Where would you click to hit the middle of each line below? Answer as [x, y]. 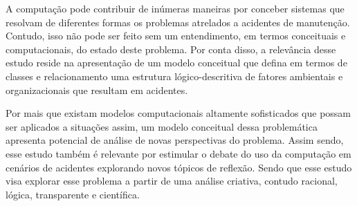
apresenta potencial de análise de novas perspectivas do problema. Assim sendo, [175, 140]
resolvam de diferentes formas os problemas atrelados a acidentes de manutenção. [178, 22]
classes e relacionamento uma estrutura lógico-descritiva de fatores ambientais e [174, 76]
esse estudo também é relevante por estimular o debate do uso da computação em [178, 153]
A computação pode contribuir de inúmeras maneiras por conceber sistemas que [175, 8]
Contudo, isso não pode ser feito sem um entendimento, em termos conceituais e [176, 36]
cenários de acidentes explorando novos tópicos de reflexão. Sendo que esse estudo [179, 167]
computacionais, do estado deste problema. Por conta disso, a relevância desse [171, 49]
